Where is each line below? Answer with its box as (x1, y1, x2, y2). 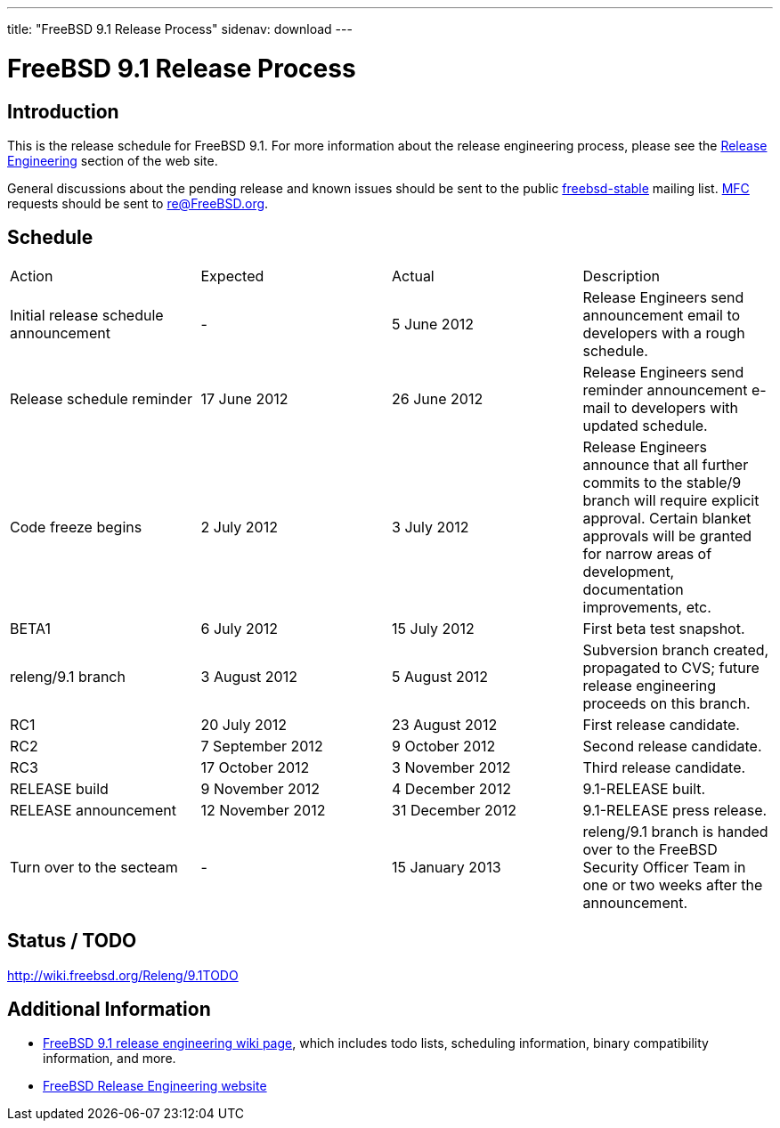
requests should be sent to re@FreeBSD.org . (7, 195, 269, 211)
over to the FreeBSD (582, 840, 718, 858)
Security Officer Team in (582, 857, 746, 876)
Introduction (7, 100, 119, 123)
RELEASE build (10, 779, 109, 798)
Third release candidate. (582, 758, 746, 776)
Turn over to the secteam (10, 857, 178, 876)
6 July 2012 (200, 619, 279, 637)
